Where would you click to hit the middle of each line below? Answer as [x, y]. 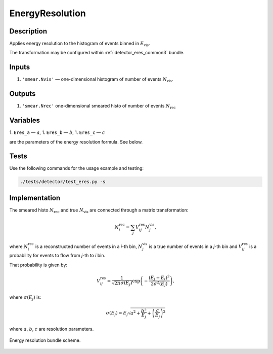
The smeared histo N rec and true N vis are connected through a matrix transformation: [99, 210]
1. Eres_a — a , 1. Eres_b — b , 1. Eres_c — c [57, 132]
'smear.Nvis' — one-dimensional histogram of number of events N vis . [98, 80]
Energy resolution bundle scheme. [45, 340]
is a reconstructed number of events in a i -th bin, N [89, 246]
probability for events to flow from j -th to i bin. [57, 256]
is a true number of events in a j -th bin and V [195, 246]
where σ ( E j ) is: [25, 298]
